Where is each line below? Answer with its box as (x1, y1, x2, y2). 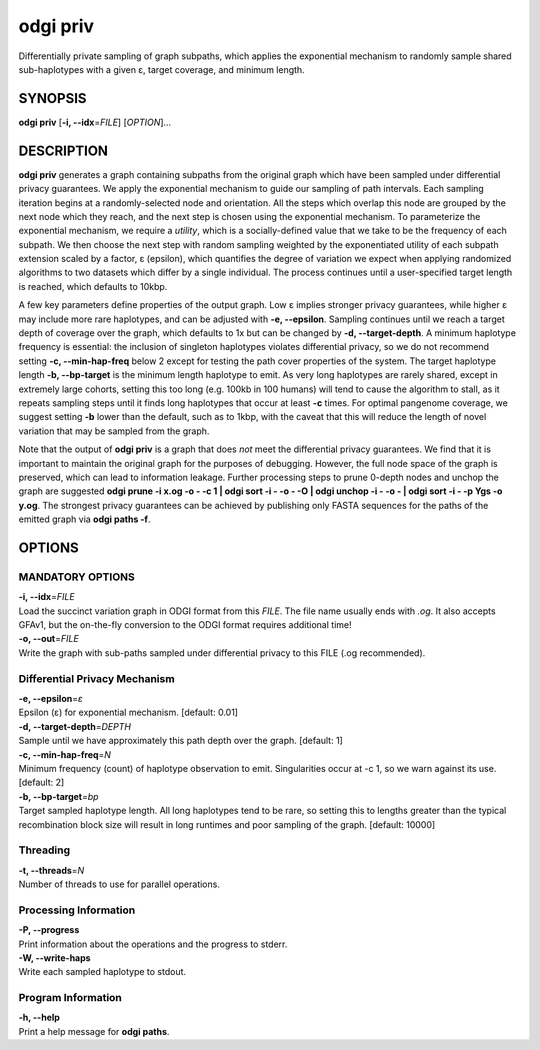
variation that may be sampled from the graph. (18, 425, 210, 437)
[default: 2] (18, 776, 65, 789)
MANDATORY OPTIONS (18, 570, 135, 584)
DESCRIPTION (18, 142, 109, 159)
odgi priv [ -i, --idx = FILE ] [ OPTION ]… (18, 116, 172, 128)
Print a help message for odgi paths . (18, 1025, 170, 1037)
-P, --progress (18, 924, 80, 936)
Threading (18, 843, 71, 857)
